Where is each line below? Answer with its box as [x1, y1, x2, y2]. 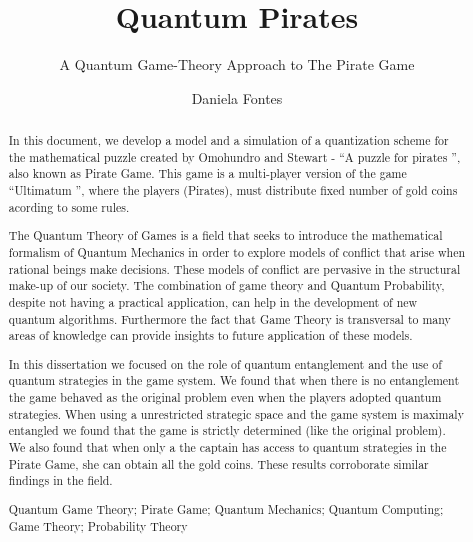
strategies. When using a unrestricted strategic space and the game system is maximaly [8, 405, 464, 422]
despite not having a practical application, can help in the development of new [8, 293, 418, 310]
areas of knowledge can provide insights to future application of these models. [8, 327, 413, 344]
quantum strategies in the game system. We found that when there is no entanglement [8, 372, 460, 389]
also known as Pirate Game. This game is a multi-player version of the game [8, 165, 407, 182]
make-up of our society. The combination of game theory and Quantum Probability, [8, 277, 445, 294]
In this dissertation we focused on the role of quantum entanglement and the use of [8, 355, 442, 372]
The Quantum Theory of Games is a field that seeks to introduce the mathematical [8, 227, 443, 244]
